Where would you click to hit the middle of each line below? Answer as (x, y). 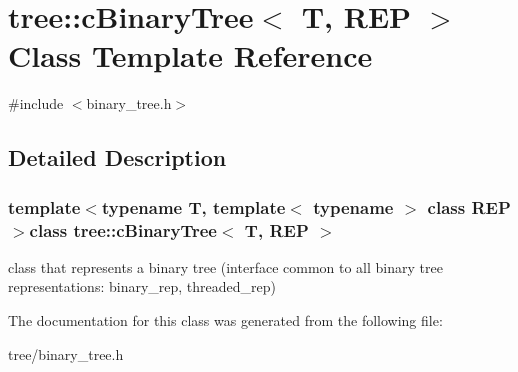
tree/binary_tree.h (66, 353)
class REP (469, 206)
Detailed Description (117, 157)
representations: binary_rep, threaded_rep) (142, 286)
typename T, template (193, 206)
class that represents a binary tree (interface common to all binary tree (225, 266)
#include (36, 103)
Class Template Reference (190, 55)
